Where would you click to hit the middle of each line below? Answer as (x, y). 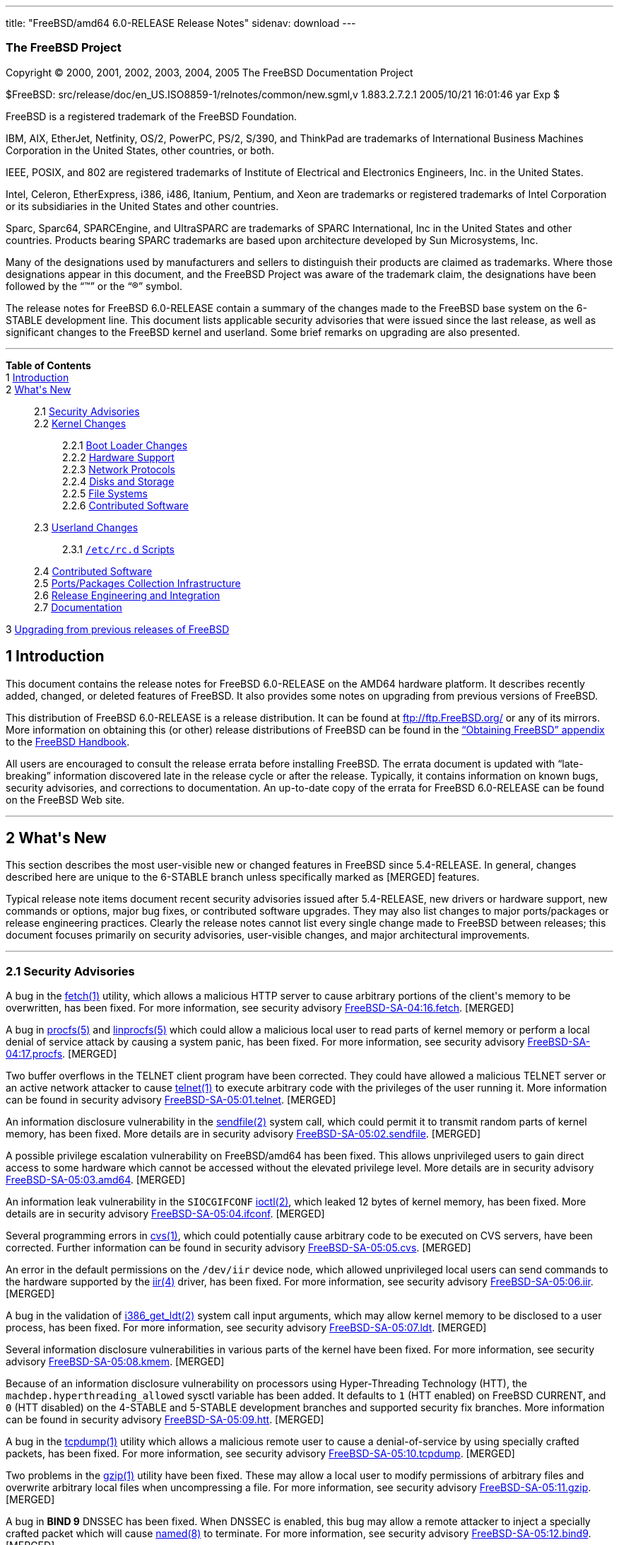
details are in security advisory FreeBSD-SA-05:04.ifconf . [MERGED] (165, 1214)
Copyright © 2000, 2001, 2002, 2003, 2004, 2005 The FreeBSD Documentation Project (210, 72)
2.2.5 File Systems (105, 493)
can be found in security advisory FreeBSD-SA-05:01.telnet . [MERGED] (171, 1100)
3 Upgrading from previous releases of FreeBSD (118, 629)
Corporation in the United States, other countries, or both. (140, 150)
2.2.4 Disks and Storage (118, 481)
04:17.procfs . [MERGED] (61, 1054)
